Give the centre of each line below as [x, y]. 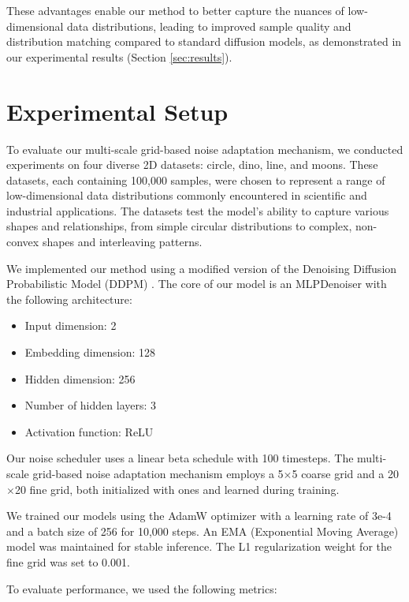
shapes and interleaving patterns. [122, 242]
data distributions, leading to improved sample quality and [209, 26]
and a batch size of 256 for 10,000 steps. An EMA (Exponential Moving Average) [203, 531]
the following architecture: [69, 299]
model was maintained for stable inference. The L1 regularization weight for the [199, 546]
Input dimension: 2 [71, 325]
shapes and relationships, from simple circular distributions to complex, [179, 226]
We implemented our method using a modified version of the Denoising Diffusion [202, 268]
